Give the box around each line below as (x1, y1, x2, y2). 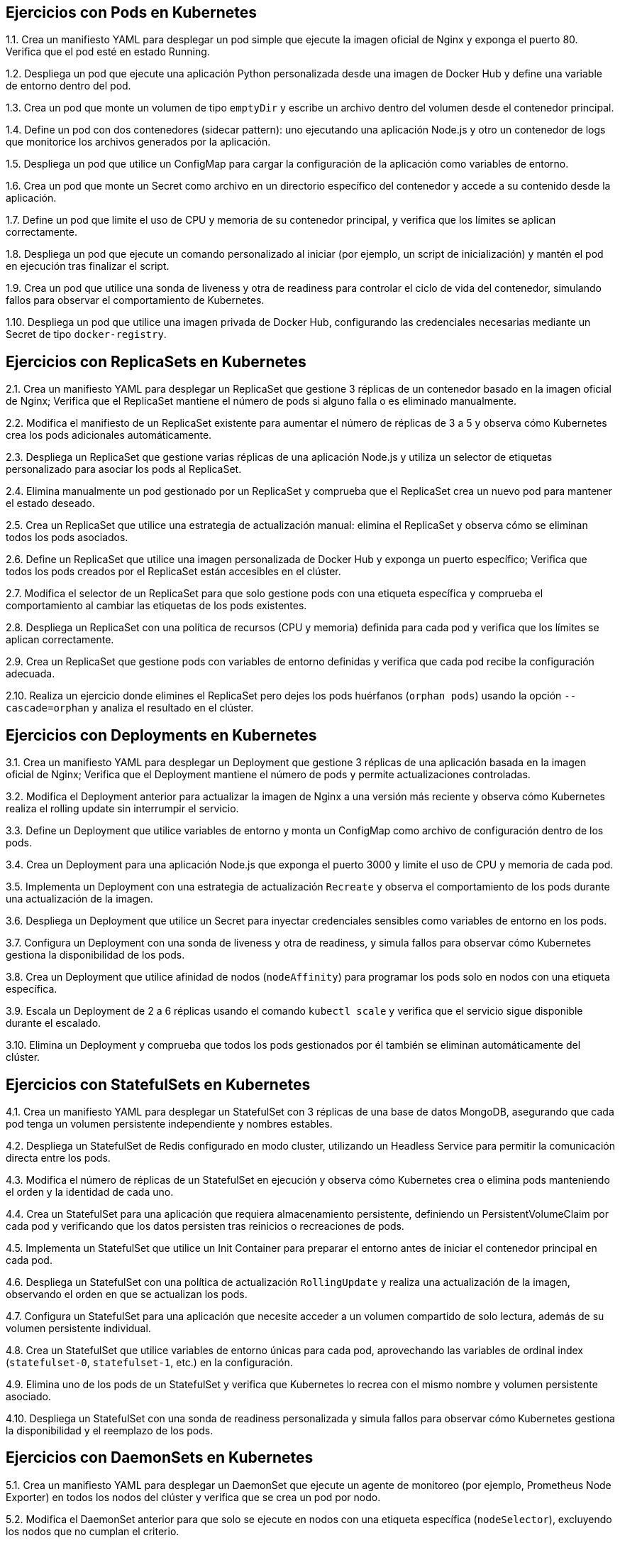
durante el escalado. (6, 1017, 101, 1030)
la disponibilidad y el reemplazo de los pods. (6, 1424, 214, 1436)
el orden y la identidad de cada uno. (6, 1185, 174, 1198)
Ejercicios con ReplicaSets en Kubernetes (6, 352, 306, 371)
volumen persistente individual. (6, 1321, 151, 1334)
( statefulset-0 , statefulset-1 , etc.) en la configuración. (6, 1356, 293, 1368)
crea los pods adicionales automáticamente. (6, 429, 212, 442)
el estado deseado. (6, 497, 95, 510)
